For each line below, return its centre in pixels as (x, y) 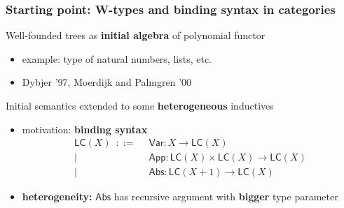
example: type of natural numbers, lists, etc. (117, 58)
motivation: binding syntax (85, 129)
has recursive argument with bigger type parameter (226, 196)
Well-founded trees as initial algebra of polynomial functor (136, 35)
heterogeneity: (57, 196)
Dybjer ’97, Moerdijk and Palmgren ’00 (107, 82)
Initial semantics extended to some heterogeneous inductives (140, 105)
